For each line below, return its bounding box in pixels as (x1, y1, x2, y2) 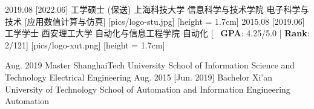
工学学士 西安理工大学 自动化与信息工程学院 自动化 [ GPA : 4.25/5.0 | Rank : (5, 27, 310, 39)
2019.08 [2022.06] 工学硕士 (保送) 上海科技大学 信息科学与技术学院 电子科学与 (5, 3, 309, 15)
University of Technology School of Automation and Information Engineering (5, 82, 290, 95)
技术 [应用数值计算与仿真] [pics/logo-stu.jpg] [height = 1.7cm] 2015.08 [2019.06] (5, 15, 305, 27)
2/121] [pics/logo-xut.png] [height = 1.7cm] (5, 38, 165, 51)
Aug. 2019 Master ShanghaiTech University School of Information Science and (5, 59, 295, 71)
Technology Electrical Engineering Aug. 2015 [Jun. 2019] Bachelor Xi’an (5, 70, 272, 83)
